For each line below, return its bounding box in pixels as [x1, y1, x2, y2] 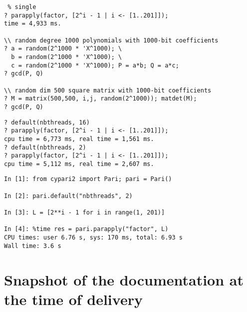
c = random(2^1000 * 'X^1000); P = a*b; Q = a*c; [11, 61, 179, 69]
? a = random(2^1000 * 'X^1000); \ [4, 45, 122, 52]
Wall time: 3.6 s [4, 242, 61, 249]
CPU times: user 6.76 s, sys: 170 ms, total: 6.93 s [4, 234, 183, 241]
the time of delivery [4, 288, 143, 309]
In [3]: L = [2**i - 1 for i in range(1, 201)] [4, 209, 165, 216]
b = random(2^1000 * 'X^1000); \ [11, 53, 122, 60]
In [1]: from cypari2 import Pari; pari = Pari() [4, 175, 172, 183]
